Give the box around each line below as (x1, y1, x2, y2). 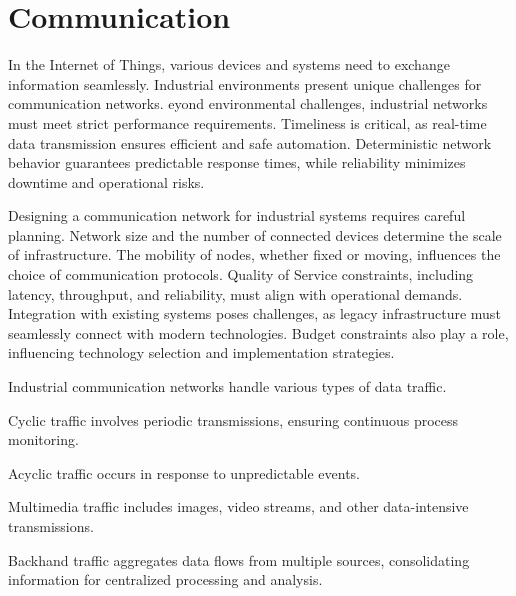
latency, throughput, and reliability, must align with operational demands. (8, 283, 463, 304)
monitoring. (8, 429, 79, 450)
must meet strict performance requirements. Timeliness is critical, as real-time (8, 112, 487, 133)
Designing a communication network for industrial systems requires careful (8, 205, 466, 226)
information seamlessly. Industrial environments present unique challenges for (8, 73, 482, 94)
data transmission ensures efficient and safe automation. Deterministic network (8, 132, 492, 153)
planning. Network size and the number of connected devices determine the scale (8, 224, 502, 245)
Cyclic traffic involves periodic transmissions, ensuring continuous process (8, 409, 459, 430)
